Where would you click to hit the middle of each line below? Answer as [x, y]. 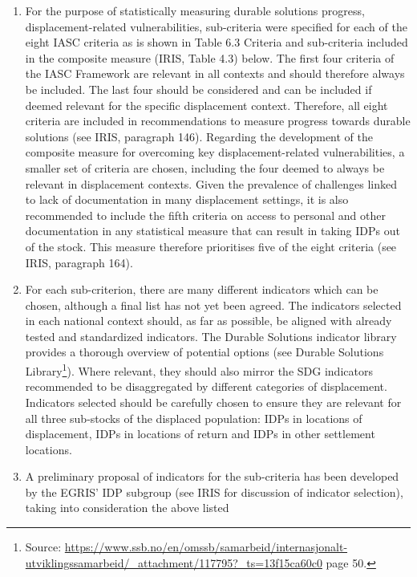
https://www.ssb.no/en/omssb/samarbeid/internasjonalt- [206, 547]
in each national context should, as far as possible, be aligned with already [208, 321]
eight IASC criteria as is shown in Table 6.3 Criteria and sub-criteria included [217, 42]
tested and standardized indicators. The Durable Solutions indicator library [211, 336]
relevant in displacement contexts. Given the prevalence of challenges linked [211, 183]
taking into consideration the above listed [127, 508]
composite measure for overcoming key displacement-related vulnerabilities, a [215, 152]
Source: [43, 547]
